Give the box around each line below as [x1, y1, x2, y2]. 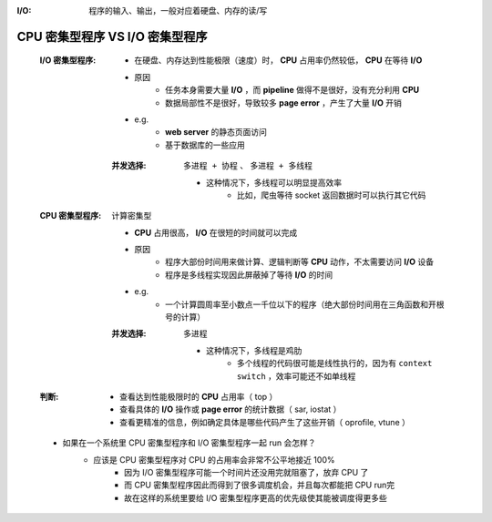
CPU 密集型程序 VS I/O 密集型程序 [16, 28, 209, 45]
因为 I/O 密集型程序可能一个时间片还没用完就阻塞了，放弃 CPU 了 [124, 466, 369, 477]
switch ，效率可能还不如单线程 [237, 370, 356, 382]
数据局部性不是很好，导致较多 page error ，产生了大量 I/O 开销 [165, 97, 403, 108]
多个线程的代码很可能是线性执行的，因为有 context [237, 358, 433, 369]
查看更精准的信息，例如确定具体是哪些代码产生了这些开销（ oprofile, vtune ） [119, 416, 410, 427]
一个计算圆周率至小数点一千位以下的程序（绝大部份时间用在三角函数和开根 [165, 299, 445, 310]
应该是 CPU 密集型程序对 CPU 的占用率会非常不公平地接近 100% [93, 454, 335, 465]
